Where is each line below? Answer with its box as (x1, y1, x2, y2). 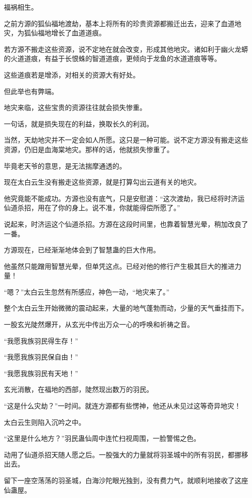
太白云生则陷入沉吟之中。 (4, 417, 85, 427)
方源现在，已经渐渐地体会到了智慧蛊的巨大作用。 (4, 245, 160, 255)
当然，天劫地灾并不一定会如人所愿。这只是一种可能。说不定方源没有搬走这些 (4, 135, 248, 145)
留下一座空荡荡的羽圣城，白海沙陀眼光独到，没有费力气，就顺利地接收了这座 (4, 475, 248, 485)
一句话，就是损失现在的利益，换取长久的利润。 (4, 118, 153, 128)
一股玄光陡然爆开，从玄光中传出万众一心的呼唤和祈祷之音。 (4, 319, 194, 329)
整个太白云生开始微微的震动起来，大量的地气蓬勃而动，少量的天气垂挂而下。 (4, 303, 248, 313)
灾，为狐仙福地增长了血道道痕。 (4, 28, 106, 38)
